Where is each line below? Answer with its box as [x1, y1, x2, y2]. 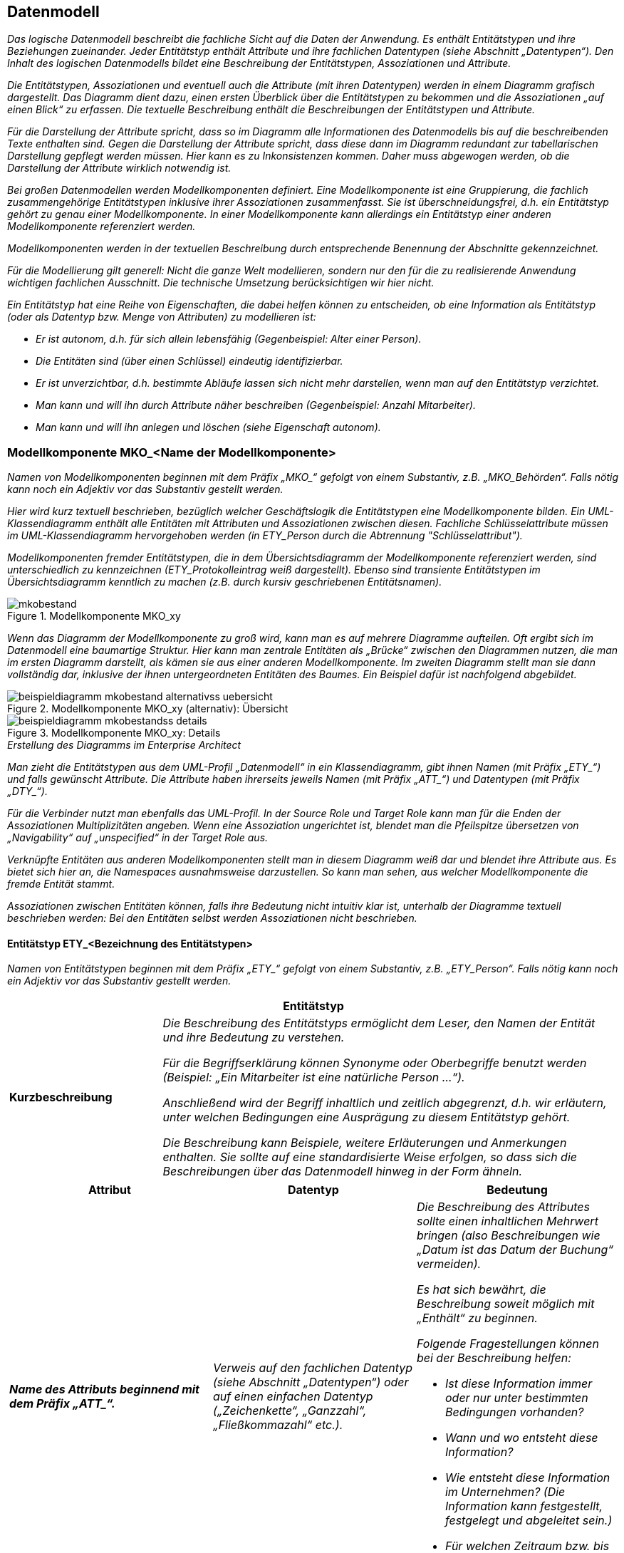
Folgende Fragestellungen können [416, 1336, 599, 1351]
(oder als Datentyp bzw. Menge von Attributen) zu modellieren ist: [7, 311, 316, 323]
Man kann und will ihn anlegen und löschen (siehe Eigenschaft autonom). [36, 421, 381, 434]
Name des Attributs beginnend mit [9, 1382, 199, 1397]
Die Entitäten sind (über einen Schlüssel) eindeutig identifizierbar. [36, 355, 343, 368]
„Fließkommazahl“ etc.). [212, 1418, 343, 1433]
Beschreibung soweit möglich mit [416, 1297, 595, 1312]
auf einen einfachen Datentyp [212, 1389, 373, 1404]
